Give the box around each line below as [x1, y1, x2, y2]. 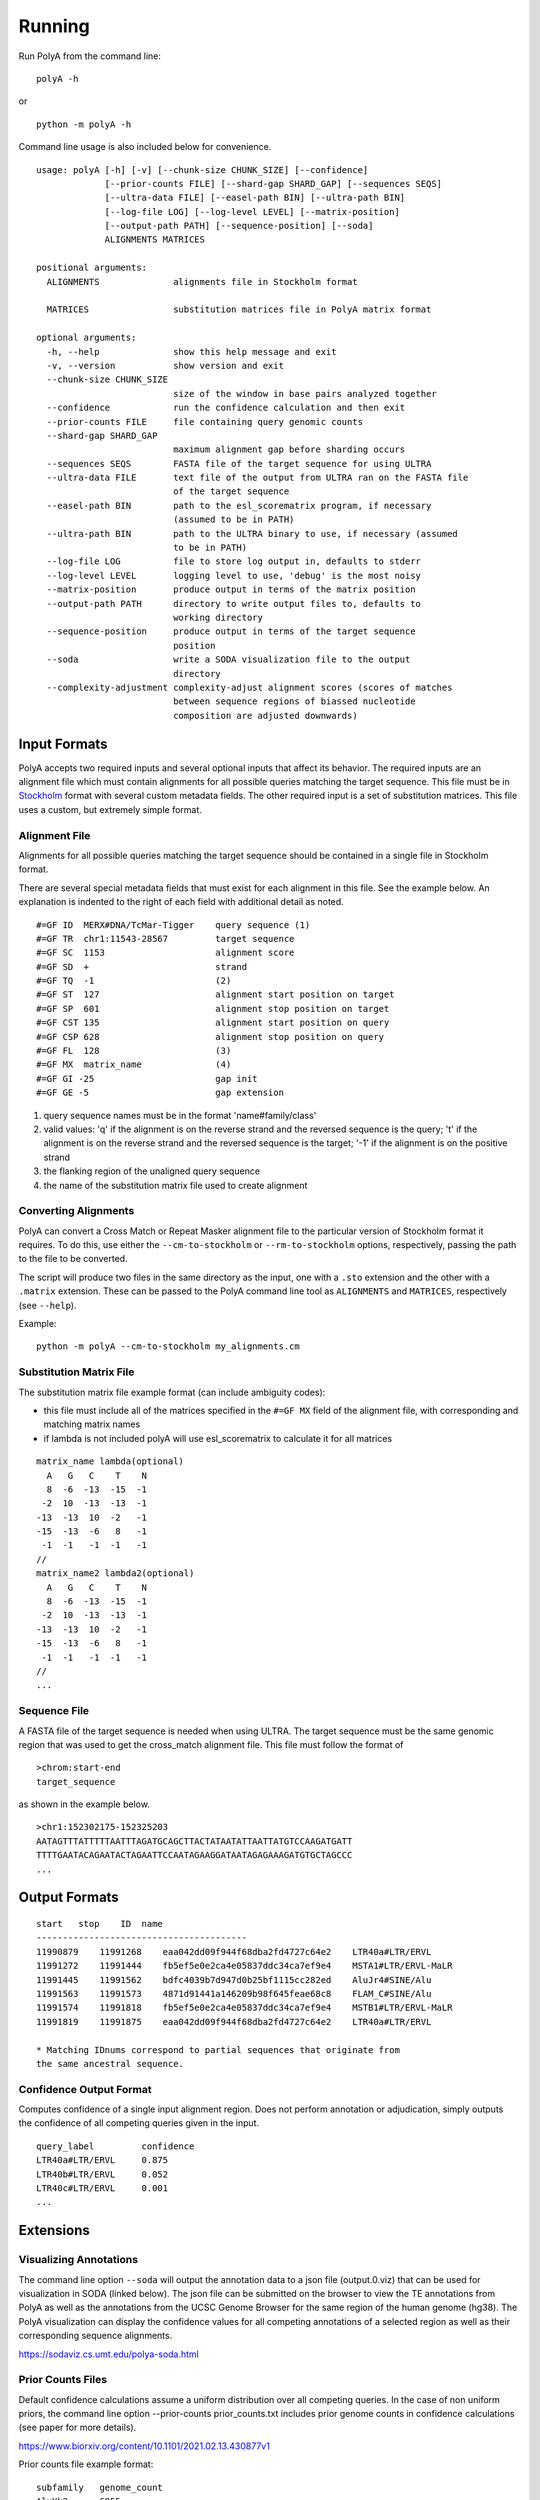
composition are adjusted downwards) [173, 710, 359, 721]
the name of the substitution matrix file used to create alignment [43, 1179, 308, 1191]
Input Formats [18, 735, 108, 752]
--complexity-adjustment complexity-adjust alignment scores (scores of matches [46, 681, 453, 693]
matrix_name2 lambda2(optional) [36, 1568, 195, 1579]
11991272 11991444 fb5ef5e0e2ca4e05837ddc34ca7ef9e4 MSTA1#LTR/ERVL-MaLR [36, 1960, 453, 1972]
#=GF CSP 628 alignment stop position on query [36, 1031, 385, 1042]
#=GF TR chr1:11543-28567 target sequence [36, 933, 295, 944]
